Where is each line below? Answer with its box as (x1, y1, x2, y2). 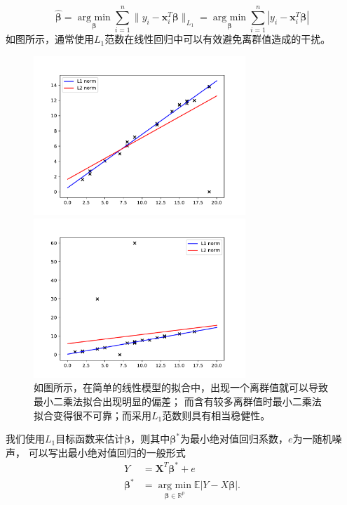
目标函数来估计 (55, 431, 125, 446)
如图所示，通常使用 (6, 32, 94, 46)
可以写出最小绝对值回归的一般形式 (28, 445, 186, 459)
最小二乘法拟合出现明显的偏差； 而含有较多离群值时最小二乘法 (34, 394, 322, 409)
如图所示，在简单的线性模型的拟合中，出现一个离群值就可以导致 (34, 380, 328, 395)
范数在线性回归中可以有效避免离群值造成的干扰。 (104, 32, 331, 46)
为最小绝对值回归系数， (180, 431, 289, 446)
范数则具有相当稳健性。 (162, 407, 271, 422)
